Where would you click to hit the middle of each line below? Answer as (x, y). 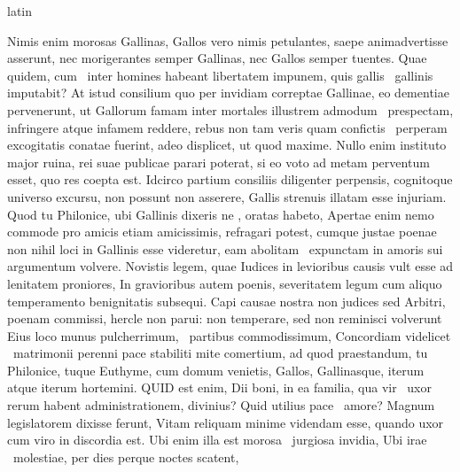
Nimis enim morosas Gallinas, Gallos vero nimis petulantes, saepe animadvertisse (228, 40)
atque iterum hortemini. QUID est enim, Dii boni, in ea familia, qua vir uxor (219, 387)
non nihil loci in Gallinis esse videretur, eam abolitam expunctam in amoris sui (225, 248)
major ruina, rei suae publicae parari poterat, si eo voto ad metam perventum (218, 162)
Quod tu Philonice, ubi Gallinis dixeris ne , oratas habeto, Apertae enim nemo (221, 214)
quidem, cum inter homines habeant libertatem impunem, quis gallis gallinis (220, 75)
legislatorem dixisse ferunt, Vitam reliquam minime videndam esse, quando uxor (226, 422)
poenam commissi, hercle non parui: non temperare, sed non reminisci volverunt (225, 318)
